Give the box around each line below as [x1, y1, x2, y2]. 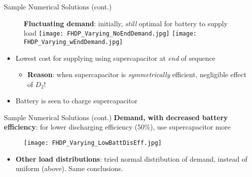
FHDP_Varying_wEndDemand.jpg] [24, 38, 123, 45]
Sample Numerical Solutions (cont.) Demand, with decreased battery [4, 112, 228, 122]
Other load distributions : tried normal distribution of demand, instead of [15, 153, 248, 164]
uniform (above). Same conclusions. [15, 163, 123, 174]
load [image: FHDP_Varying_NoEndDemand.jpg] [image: [24, 28, 197, 38]
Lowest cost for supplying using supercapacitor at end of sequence [15, 52, 215, 63]
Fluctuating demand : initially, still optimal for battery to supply [24, 18, 228, 28]
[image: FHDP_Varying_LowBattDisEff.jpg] [24, 139, 162, 147]
